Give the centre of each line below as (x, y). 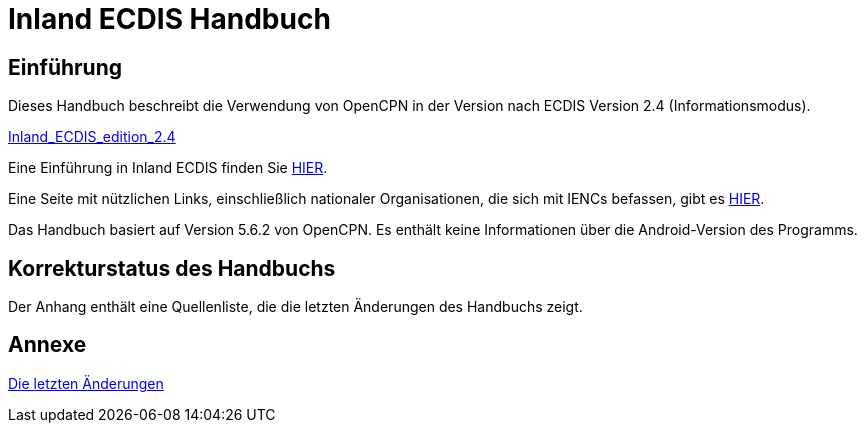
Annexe (47, 345)
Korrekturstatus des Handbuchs (172, 268)
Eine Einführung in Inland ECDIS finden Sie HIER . (168, 168)
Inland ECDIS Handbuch (169, 19)
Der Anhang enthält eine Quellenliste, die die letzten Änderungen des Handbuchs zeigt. (295, 307)
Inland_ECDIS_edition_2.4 (92, 137)
